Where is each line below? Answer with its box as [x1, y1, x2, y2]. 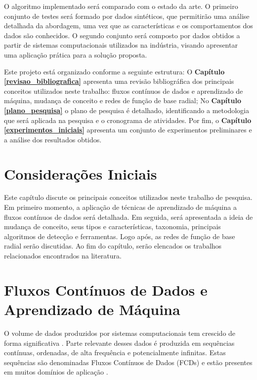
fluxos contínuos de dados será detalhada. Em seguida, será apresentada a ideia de [4, 211, 253, 222]
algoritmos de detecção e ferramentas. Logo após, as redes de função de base [4, 231, 235, 241]
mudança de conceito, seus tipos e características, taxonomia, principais [4, 221, 221, 232]
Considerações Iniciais [4, 163, 157, 184]
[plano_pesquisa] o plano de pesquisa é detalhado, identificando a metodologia [4, 105, 249, 115]
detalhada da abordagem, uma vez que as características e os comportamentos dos [4, 20, 253, 31]
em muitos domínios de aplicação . [4, 367, 108, 377]
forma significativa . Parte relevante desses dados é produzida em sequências [4, 337, 235, 348]
